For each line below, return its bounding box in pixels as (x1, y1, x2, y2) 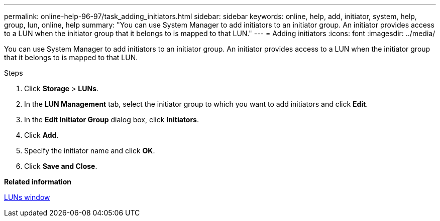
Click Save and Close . (24, 162, 97, 170)
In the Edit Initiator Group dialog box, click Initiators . (24, 115, 199, 124)
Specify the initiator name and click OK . (24, 146, 155, 155)
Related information (4, 177, 72, 186)
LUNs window (4, 193, 50, 201)
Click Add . (24, 131, 59, 139)
